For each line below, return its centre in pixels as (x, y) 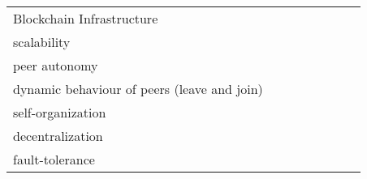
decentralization (58, 136)
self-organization (60, 112)
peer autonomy (56, 65)
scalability (42, 42)
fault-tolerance (54, 159)
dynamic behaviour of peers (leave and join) (138, 89)
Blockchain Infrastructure (86, 18)
